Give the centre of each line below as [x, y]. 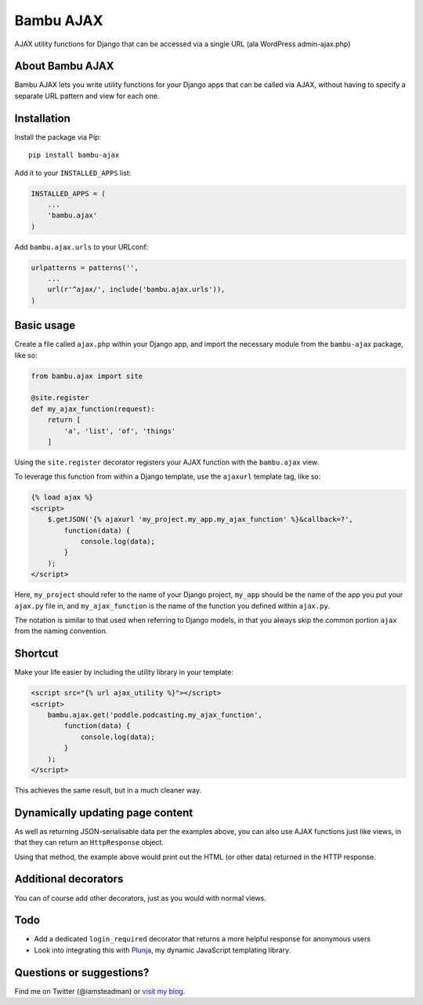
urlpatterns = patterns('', [85, 268]
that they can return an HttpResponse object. [89, 843]
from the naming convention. [61, 631]
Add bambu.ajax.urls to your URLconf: [81, 246]
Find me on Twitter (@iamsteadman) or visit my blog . [100, 991]
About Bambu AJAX [64, 66]
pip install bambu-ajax [74, 155]
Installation [42, 118]
